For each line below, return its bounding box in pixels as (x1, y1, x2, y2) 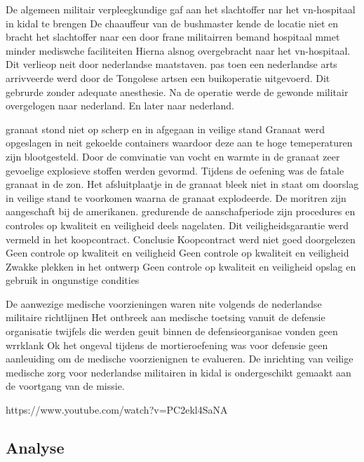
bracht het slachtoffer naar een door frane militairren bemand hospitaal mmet (6, 29, 340, 44)
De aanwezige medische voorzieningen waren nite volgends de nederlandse (6, 296, 322, 311)
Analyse (6, 437, 65, 458)
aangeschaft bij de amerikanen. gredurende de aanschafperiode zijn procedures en (6, 204, 356, 219)
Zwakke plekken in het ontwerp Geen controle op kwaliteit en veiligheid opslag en (6, 259, 356, 273)
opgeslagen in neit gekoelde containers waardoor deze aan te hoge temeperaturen (6, 135, 353, 150)
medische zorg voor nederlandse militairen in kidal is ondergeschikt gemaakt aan (6, 365, 351, 379)
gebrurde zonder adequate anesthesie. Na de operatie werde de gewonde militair (6, 84, 349, 99)
